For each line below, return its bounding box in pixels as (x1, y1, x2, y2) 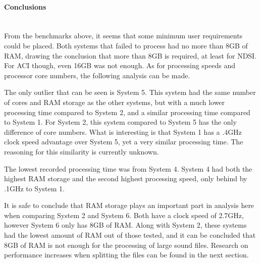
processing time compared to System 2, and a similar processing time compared (4, 107, 250, 117)
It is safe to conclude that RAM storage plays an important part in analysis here (4, 200, 254, 211)
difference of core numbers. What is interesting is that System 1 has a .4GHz (4, 126, 242, 137)
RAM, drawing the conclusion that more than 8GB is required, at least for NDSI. (4, 50, 257, 61)
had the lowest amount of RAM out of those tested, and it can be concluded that (4, 230, 256, 240)
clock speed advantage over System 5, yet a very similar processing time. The (4, 136, 243, 147)
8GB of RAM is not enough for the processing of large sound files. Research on (4, 239, 248, 250)
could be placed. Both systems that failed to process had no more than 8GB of (4, 40, 248, 50)
